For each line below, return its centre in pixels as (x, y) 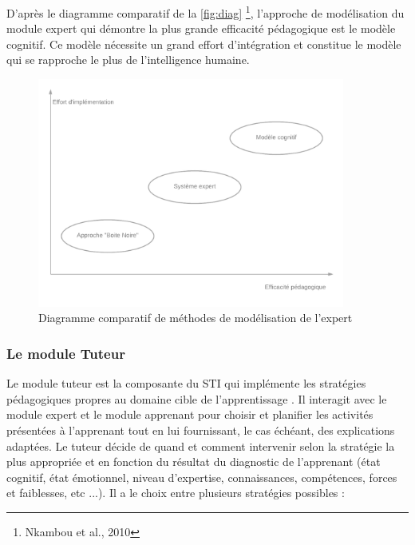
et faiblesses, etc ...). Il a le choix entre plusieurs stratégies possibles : (176, 493)
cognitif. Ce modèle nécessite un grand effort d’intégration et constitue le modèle (204, 44)
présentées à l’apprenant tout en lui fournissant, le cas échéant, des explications (201, 430)
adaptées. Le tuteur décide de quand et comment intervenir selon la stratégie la (201, 446)
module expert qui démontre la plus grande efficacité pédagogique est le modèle (201, 28)
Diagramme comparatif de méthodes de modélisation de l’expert (196, 318)
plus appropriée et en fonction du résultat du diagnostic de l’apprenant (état (194, 461)
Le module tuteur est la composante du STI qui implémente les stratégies (186, 383)
